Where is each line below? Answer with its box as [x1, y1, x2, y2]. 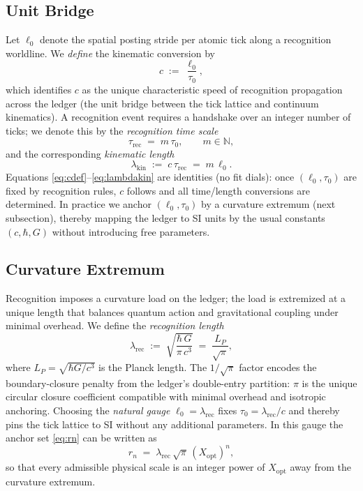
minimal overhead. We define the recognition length [6, 318, 224, 333]
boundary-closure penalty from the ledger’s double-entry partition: [6, 375, 290, 390]
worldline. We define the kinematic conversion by [6, 45, 215, 60]
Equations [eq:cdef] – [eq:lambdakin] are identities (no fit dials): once [6, 169, 295, 184]
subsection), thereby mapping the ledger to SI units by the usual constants [6, 210, 325, 225]
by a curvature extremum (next [201, 197, 336, 211]
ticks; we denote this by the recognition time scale [6, 123, 218, 137]
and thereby [288, 403, 340, 418]
